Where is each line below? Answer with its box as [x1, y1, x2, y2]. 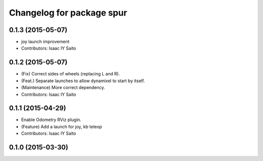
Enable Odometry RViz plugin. [21, 117, 81, 123]
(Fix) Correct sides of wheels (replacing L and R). [21, 71, 120, 77]
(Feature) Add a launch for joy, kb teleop [21, 124, 102, 129]
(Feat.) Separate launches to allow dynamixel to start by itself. [21, 78, 145, 84]
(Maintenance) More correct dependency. [21, 85, 105, 90]
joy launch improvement [21, 39, 70, 45]
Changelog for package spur [9, 7, 128, 18]
